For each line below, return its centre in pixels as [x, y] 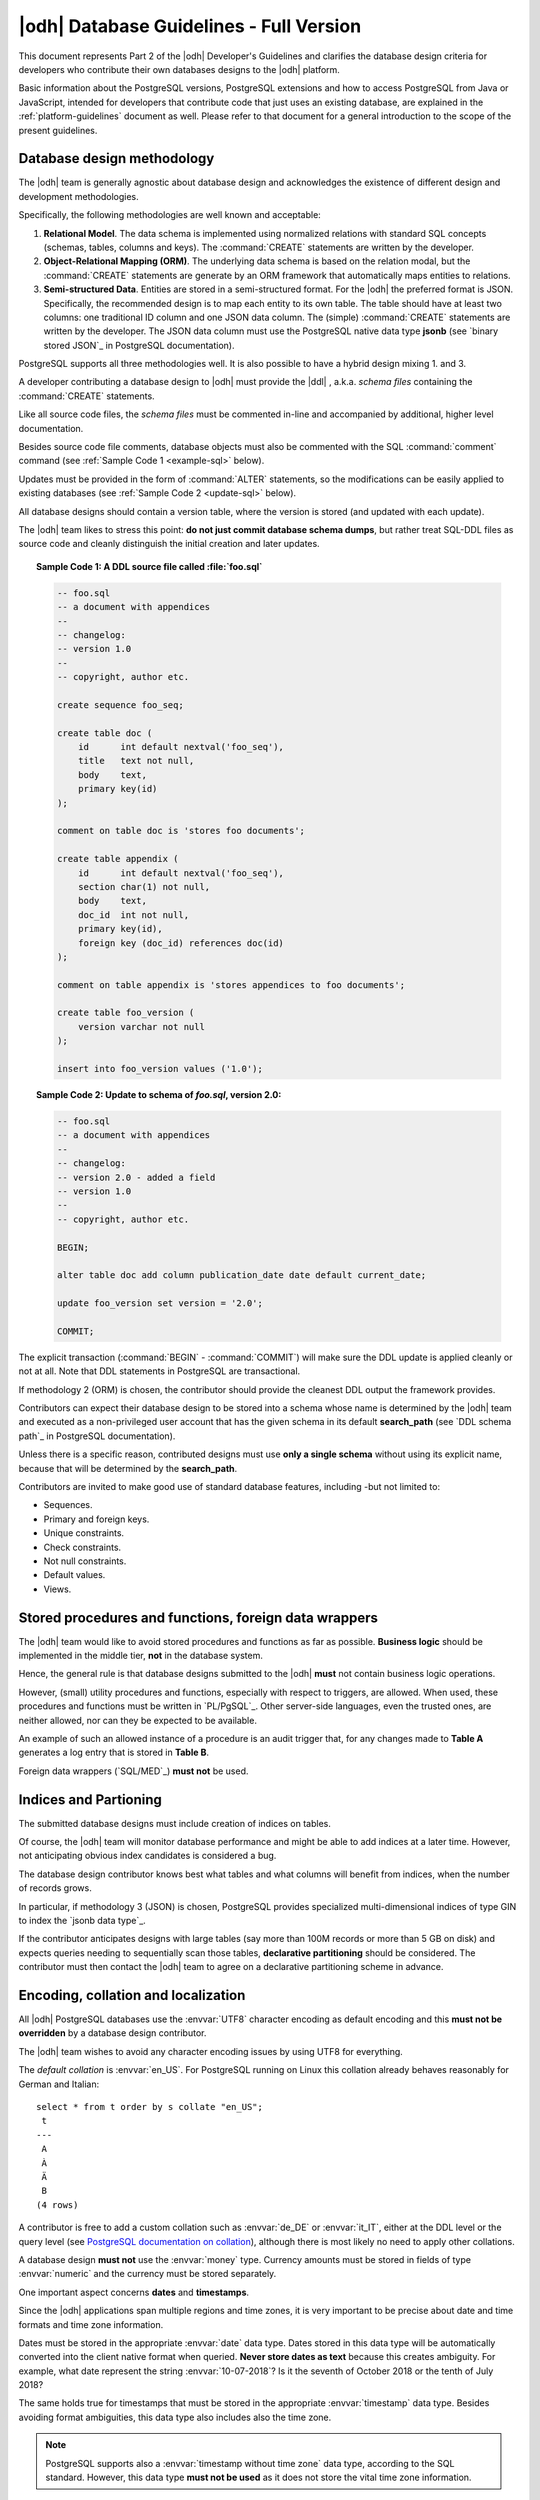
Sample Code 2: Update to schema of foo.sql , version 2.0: [159, 1095]
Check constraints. [82, 1547]
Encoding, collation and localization [132, 1995]
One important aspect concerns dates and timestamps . [134, 2292]
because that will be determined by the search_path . [128, 1468]
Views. [57, 1589]
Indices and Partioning [90, 1799]
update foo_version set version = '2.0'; [160, 1303]
